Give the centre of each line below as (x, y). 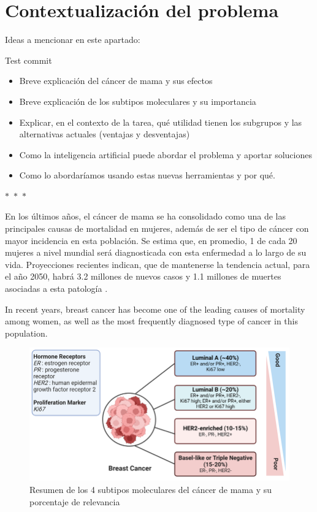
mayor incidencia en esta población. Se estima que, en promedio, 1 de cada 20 (151, 240)
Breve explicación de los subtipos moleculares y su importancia (138, 101)
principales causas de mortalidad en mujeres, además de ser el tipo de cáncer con (157, 228)
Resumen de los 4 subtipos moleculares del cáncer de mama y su (151, 489)
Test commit (29, 60)
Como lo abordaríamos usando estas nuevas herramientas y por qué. (147, 175)
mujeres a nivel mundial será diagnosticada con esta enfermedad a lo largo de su (156, 252)
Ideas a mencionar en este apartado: (73, 40)
